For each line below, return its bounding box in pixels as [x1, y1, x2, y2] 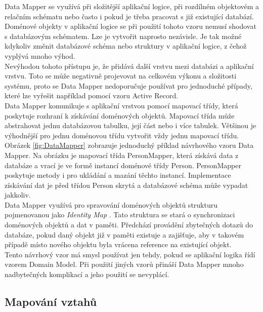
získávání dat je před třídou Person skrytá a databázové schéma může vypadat [5, 179, 248, 190]
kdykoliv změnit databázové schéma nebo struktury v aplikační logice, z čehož [5, 41, 247, 51]
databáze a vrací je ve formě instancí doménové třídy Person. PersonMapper [5, 160, 241, 170]
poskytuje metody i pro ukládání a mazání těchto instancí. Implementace [5, 170, 231, 180]
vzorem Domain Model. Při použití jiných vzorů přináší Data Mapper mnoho [5, 259, 244, 269]
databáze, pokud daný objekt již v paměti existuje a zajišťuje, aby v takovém [5, 229, 244, 240]
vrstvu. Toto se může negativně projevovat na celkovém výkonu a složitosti [5, 70, 237, 81]
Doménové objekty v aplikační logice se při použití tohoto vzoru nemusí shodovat [5, 21, 256, 31]
